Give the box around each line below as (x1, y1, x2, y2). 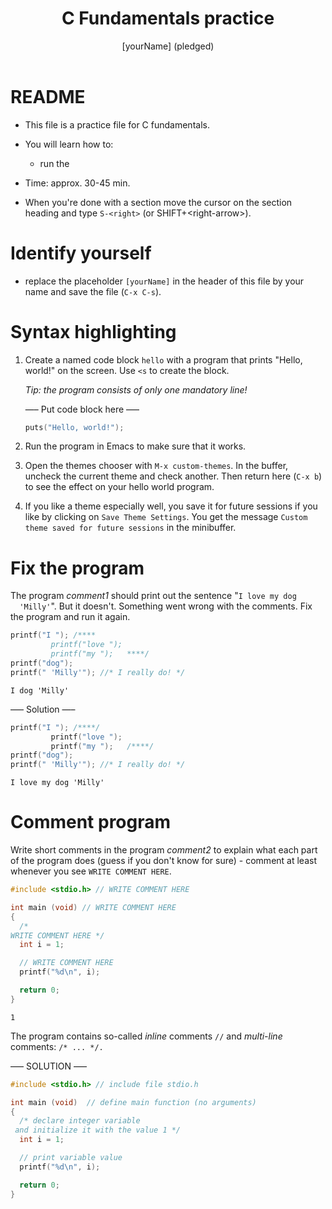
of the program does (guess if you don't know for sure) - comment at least (10, 855, 317, 867)
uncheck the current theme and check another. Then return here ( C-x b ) (24, 470, 323, 482)
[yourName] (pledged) (121, 40, 215, 52)
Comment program (10, 811, 172, 834)
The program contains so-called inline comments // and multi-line (10, 1030, 283, 1042)
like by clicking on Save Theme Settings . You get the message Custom (24, 511, 308, 523)
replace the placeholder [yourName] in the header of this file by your (24, 275, 305, 287)
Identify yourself (10, 242, 152, 264)
